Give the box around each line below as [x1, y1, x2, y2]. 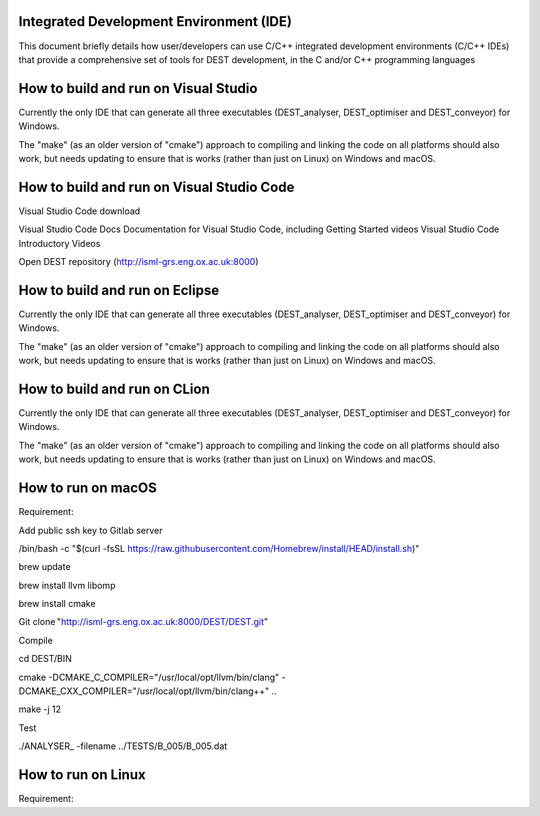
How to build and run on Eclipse [18, 281, 220, 299]
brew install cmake [18, 598, 96, 610]
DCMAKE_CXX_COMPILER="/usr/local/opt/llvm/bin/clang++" [18, 685, 270, 697]
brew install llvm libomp [18, 579, 116, 591]
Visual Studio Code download [18, 205, 141, 217]
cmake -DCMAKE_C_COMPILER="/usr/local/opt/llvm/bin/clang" [18, 671, 280, 683]
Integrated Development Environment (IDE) [18, 13, 292, 30]
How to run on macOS [18, 480, 157, 497]
